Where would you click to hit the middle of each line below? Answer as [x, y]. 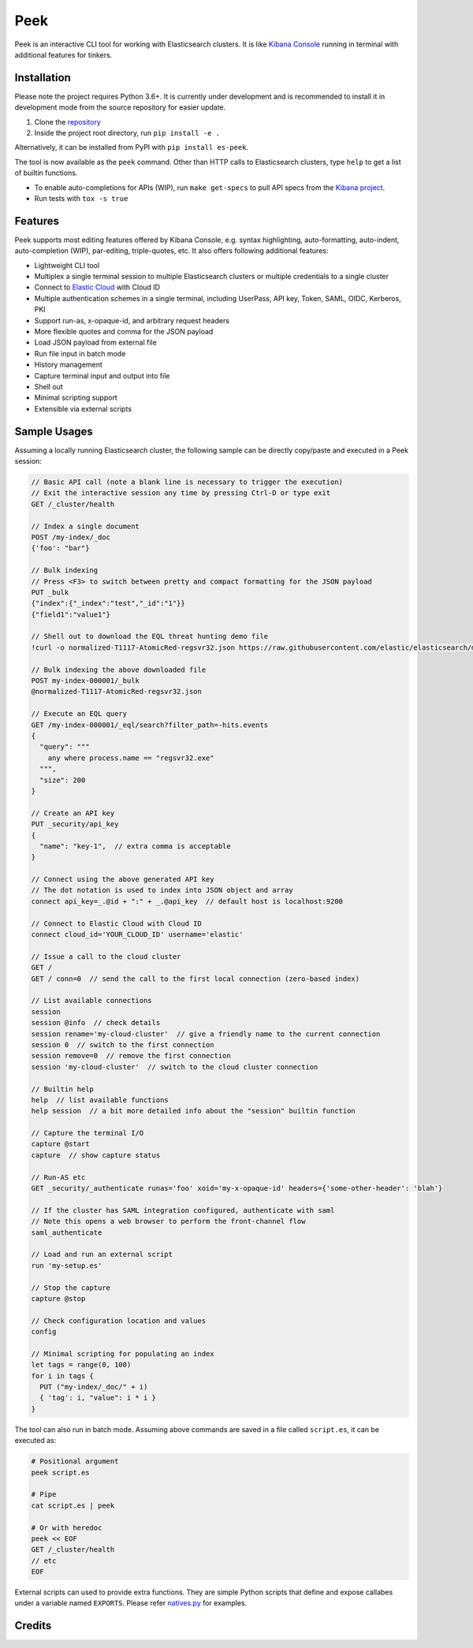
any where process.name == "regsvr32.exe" [131, 758]
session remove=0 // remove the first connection [131, 1056]
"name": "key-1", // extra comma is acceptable [136, 846]
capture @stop [58, 1298]
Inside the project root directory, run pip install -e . [127, 133]
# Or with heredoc [67, 1527]
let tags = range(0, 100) [81, 1365]
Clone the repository [68, 121]
